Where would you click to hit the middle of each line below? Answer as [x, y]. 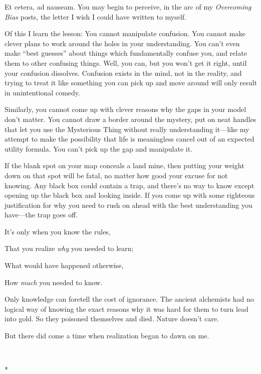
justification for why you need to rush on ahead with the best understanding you [128, 205]
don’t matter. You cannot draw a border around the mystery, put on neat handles [130, 119]
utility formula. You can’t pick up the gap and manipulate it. [98, 148]
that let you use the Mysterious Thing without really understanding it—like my [127, 129]
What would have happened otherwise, [64, 265]
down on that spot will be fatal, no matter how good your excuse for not [116, 175]
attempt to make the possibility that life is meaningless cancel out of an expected [129, 139]
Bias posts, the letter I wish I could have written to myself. [96, 16]
